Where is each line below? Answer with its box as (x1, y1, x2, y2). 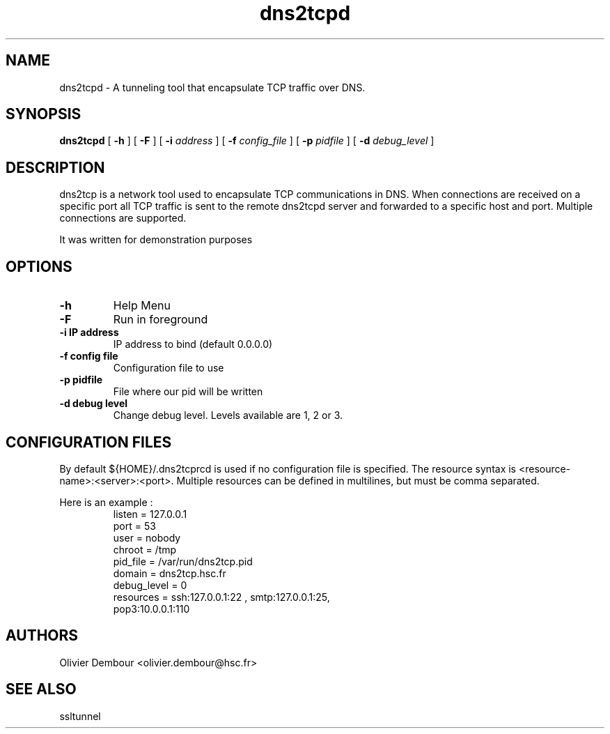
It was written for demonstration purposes (59, 234, 253, 246)
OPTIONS (6, 257, 72, 275)
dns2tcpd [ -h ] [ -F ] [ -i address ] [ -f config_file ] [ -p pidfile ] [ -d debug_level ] (59, 135, 435, 147)
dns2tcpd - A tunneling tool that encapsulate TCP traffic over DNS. (59, 81, 366, 93)
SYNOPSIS (6, 105, 81, 123)
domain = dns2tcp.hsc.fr (113, 567, 226, 579)
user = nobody (113, 531, 181, 544)
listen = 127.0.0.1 (113, 507, 187, 520)
